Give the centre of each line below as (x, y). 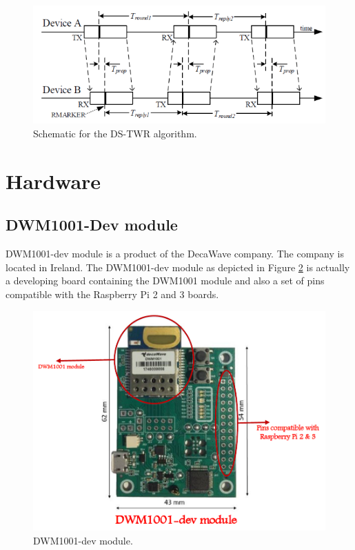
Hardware (53, 180)
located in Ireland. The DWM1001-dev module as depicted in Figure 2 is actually (178, 267)
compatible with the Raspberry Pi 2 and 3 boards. (112, 294)
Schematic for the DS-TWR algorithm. (115, 133)
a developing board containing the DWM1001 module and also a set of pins (165, 281)
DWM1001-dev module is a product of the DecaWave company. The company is (175, 254)
